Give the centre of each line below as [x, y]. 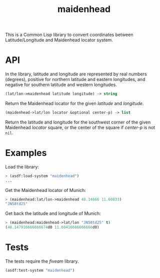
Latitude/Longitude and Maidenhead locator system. [59, 40]
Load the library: [22, 166]
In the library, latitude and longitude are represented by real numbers [76, 74]
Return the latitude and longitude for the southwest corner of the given [78, 122]
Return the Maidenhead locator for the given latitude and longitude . [74, 103]
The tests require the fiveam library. [42, 261]
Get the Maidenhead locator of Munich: [46, 190]
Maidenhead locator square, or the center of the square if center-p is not [80, 127]
